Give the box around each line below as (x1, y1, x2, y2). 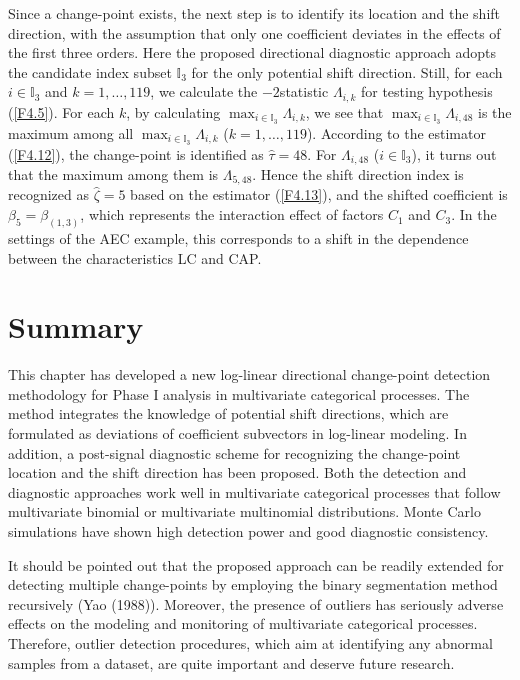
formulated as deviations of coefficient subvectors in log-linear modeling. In (8, 423, 467, 443)
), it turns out (411, 143, 497, 164)
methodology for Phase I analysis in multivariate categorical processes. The (8, 383, 470, 404)
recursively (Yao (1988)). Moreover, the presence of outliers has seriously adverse (8, 593, 504, 614)
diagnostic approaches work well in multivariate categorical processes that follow (8, 481, 501, 502)
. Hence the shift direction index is (252, 164, 464, 184)
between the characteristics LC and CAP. (8, 247, 262, 268)
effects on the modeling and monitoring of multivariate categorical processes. (8, 613, 478, 634)
